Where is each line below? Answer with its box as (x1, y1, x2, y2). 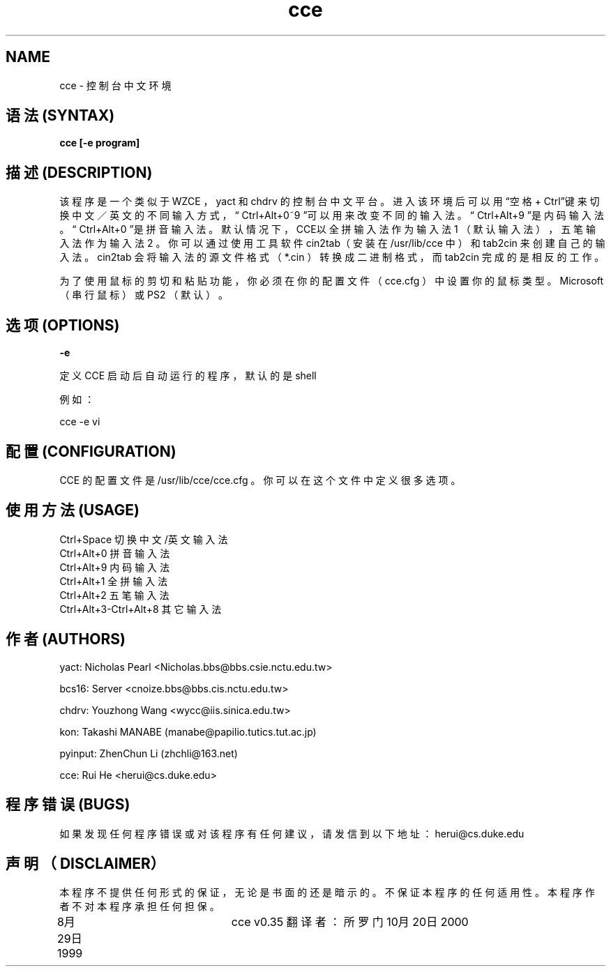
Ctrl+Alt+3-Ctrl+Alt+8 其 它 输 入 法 (59, 602, 222, 615)
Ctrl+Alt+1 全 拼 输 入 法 (59, 575, 168, 587)
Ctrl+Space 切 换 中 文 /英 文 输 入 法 (59, 533, 228, 545)
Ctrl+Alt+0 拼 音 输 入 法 (59, 547, 170, 559)
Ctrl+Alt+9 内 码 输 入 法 (59, 561, 170, 573)
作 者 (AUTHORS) (6, 630, 126, 648)
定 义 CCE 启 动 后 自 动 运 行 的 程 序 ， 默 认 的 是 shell (59, 370, 317, 382)
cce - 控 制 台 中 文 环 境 (59, 79, 172, 91)
